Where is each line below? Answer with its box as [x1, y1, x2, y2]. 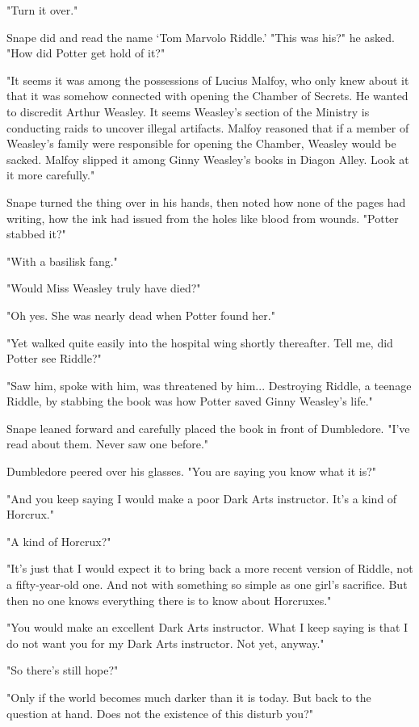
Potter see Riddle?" [6, 350, 102, 367]
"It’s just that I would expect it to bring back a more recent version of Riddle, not [6, 560, 413, 577]
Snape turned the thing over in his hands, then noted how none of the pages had [6, 193, 406, 210]
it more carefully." [6, 166, 95, 183]
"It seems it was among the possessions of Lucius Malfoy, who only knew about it [6, 71, 409, 88]
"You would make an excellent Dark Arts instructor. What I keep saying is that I [6, 619, 409, 636]
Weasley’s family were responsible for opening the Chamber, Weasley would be [6, 135, 396, 152]
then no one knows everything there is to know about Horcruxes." [6, 591, 332, 608]
